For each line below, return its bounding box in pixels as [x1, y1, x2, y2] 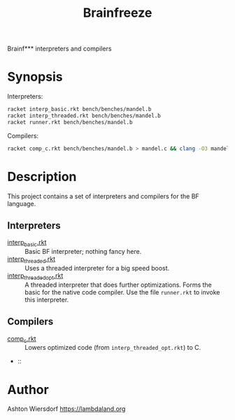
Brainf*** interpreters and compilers [7, 44, 112, 53]
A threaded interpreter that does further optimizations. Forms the [24, 280, 212, 289]
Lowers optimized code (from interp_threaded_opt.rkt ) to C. [24, 344, 201, 352]
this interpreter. [24, 295, 69, 304]
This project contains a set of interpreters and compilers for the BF [7, 191, 199, 201]
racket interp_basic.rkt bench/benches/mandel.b [7, 106, 152, 113]
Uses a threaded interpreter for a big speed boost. [24, 264, 170, 272]
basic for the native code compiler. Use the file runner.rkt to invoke [24, 287, 220, 296]
